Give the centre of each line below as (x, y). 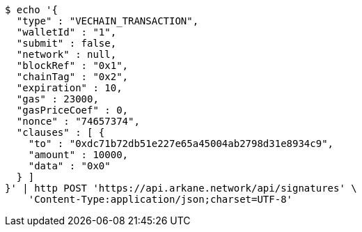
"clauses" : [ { (61, 132)
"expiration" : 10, (69, 88)
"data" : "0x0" (69, 166)
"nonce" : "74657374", (78, 121)
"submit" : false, (66, 43)
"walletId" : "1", (66, 32)
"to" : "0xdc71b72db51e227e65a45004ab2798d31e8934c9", (181, 144)
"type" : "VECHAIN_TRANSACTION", (108, 21)
